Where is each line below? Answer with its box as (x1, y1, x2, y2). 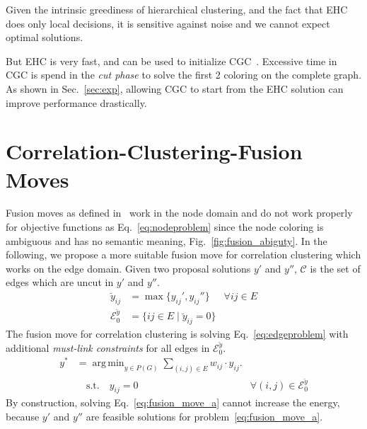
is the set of (310, 261, 361, 275)
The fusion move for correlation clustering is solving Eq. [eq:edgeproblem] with (6, 326, 349, 341)
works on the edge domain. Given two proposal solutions (6, 261, 251, 275)
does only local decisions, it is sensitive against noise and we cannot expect (6, 16, 330, 30)
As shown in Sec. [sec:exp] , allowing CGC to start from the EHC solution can (6, 81, 344, 96)
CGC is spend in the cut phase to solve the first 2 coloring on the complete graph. (6, 67, 362, 82)
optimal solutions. (6, 30, 83, 45)
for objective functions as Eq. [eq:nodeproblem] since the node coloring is (6, 219, 324, 234)
